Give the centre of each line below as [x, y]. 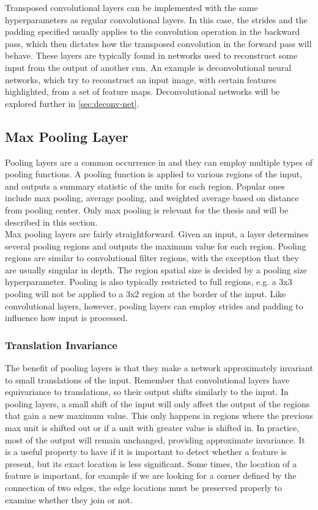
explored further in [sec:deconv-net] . [72, 103]
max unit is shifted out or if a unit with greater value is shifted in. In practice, [152, 428]
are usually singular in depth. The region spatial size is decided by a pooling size [156, 269]
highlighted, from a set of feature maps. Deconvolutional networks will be [142, 91]
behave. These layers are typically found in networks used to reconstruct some [151, 55]
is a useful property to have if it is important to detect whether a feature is [146, 452]
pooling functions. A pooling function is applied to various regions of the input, [154, 174]
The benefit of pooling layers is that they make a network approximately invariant [159, 368]
